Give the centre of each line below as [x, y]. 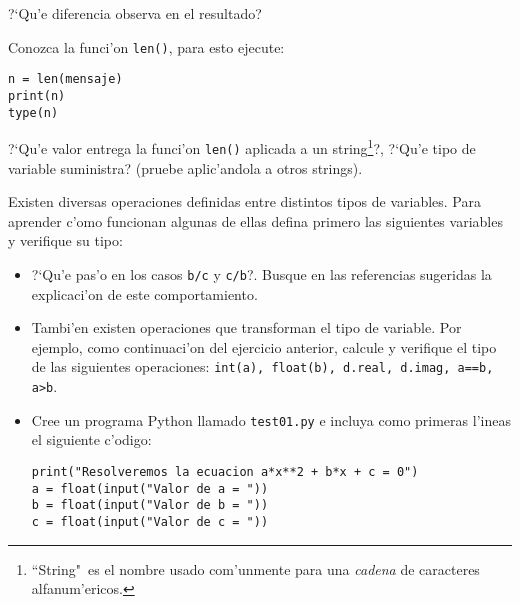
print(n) [37, 95]
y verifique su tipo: [65, 240]
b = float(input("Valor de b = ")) [150, 505]
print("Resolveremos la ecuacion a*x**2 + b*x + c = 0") [225, 471]
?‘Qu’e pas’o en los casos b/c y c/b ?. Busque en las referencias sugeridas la [261, 273]
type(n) [33, 112]
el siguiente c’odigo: [91, 439]
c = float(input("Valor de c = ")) [150, 521]
